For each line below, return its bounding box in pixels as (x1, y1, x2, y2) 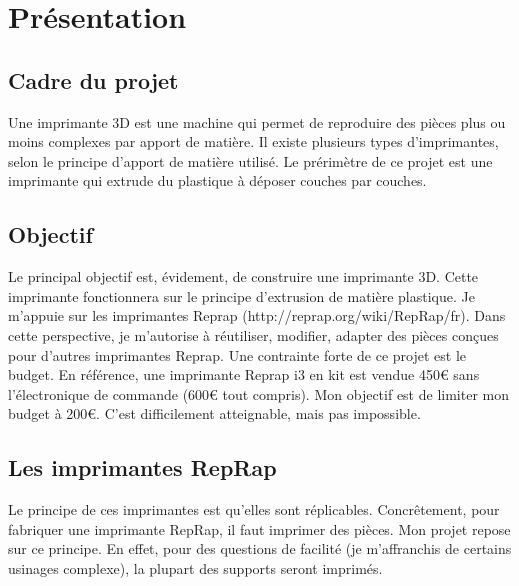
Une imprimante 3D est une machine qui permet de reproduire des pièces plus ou (8, 111, 506, 132)
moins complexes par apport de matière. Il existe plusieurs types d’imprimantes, (8, 131, 499, 152)
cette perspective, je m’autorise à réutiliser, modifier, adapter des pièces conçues (8, 324, 499, 345)
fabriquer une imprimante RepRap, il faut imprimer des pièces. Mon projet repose (8, 518, 511, 539)
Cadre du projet (8, 64, 179, 95)
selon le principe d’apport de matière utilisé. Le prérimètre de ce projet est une (8, 150, 493, 171)
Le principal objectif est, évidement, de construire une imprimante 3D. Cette (8, 266, 479, 287)
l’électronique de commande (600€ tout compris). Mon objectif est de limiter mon (8, 383, 509, 404)
